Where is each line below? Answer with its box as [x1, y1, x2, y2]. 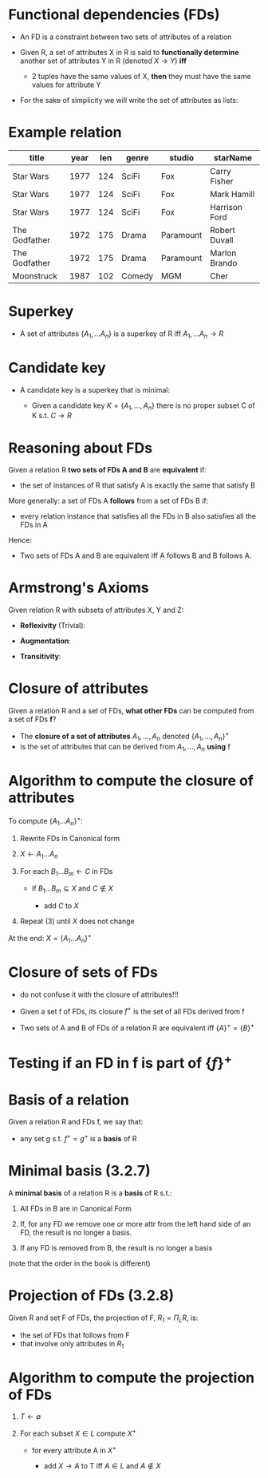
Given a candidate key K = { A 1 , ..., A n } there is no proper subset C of [31, 401, 255, 412]
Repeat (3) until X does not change [19, 916, 135, 927]
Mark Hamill [210, 188, 255, 200]
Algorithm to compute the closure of [8, 772, 254, 789]
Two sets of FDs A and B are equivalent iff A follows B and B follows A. [19, 551, 252, 560]
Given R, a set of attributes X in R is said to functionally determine [19, 47, 239, 57]
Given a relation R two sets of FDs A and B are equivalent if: [8, 465, 207, 475]
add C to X [43, 901, 79, 911]
